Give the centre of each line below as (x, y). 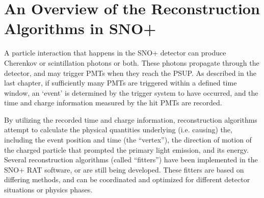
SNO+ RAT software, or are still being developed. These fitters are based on (124, 169)
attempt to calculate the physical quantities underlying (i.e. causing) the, (118, 130)
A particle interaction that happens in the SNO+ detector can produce (115, 53)
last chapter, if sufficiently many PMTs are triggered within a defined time (121, 83)
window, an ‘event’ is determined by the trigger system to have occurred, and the (131, 92)
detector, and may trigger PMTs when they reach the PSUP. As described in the (130, 73)
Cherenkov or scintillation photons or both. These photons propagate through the (132, 62)
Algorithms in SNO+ (80, 28)
